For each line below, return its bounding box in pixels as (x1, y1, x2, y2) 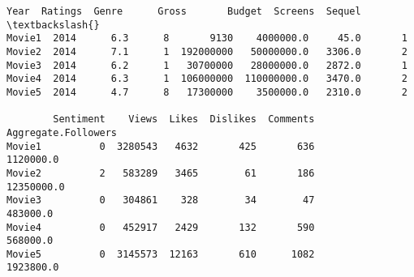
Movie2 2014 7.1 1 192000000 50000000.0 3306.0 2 (6, 45, 408, 58)
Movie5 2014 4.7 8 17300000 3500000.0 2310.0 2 (6, 86, 408, 98)
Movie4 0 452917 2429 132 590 (6, 221, 315, 233)
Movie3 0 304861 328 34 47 (6, 194, 315, 207)
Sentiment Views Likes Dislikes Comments (53, 113, 315, 126)
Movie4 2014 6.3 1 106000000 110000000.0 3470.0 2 (6, 73, 408, 85)
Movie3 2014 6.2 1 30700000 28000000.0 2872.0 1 (6, 59, 408, 71)
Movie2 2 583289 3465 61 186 (6, 167, 315, 179)
